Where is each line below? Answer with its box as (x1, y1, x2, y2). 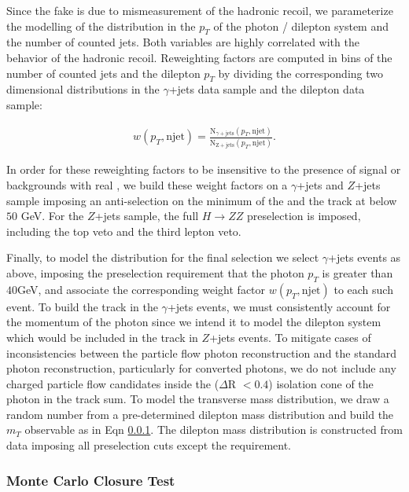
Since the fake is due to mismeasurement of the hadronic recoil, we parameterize (6, 2, 393, 18)
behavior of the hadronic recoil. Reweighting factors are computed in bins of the (6, 49, 392, 65)
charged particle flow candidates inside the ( (6, 375, 219, 391)
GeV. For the (20, 207, 84, 224)
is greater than (322, 264, 393, 281)
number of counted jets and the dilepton (6, 64, 201, 81)
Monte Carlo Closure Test (6, 470, 175, 490)
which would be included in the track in (6, 329, 198, 345)
